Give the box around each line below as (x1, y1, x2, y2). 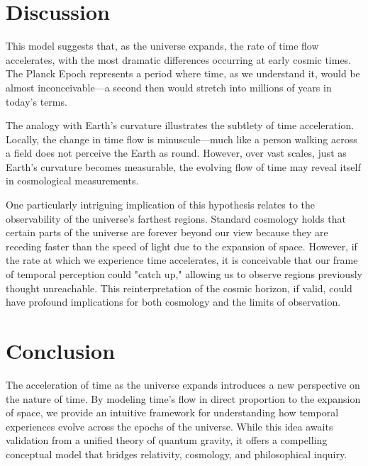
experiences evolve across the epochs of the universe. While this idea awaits (6, 418, 333, 433)
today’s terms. (6, 94, 67, 109)
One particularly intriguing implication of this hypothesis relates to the (6, 197, 316, 212)
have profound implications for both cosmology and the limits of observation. (6, 294, 341, 309)
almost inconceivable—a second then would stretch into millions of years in (6, 79, 332, 94)
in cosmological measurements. (6, 173, 139, 188)
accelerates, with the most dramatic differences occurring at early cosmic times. (6, 52, 352, 67)
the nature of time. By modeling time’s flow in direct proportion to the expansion (6, 391, 361, 406)
